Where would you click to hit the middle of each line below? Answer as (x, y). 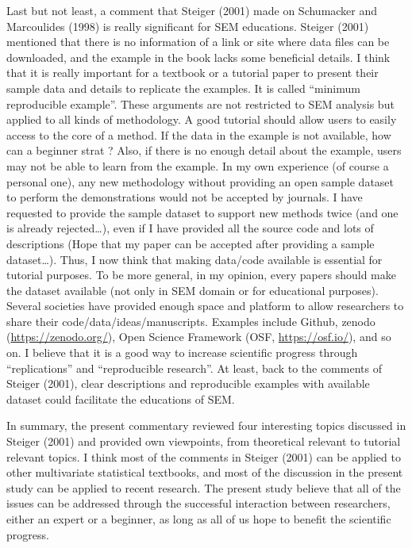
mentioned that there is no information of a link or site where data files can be (198, 42)
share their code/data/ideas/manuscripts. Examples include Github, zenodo (191, 321)
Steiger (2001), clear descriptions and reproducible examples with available (188, 383)
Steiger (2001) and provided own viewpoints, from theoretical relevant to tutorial (204, 441)
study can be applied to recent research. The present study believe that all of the (204, 487)
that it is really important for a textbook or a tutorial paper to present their (193, 73)
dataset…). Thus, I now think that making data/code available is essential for (194, 259)
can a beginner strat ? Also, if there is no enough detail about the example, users (204, 150)
